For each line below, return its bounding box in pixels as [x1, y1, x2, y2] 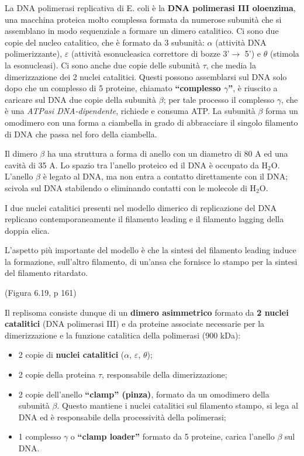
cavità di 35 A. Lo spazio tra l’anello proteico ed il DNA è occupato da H [5, 158, 268, 171]
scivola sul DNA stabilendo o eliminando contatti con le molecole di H [5, 181, 257, 194]
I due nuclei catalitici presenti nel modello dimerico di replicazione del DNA [5, 201, 277, 213]
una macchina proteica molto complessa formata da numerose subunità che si [5, 13, 282, 25]
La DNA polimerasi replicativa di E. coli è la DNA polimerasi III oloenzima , [5, 2, 296, 13]
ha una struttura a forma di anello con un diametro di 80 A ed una [47, 147, 288, 160]
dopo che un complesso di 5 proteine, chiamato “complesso [5, 82, 221, 94]
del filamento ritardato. [5, 267, 88, 279]
